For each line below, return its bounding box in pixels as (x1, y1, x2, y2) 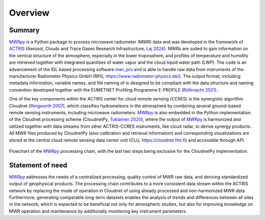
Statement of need (9, 161, 67, 169)
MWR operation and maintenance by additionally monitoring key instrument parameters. (9, 208, 187, 214)
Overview (9, 7, 50, 18)
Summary (9, 26, 40, 34)
